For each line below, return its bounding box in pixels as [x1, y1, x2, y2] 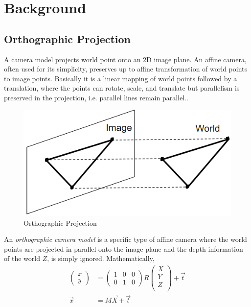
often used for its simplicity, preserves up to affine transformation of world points [4, 64, 248, 74]
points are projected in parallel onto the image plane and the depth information [4, 243, 243, 254]
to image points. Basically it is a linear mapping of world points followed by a [4, 73, 237, 83]
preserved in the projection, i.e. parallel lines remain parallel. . [4, 92, 188, 102]
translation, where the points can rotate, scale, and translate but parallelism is [4, 83, 240, 93]
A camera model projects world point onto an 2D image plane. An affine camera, [4, 54, 247, 64]
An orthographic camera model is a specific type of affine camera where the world [4, 234, 247, 244]
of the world [4, 253, 40, 263]
